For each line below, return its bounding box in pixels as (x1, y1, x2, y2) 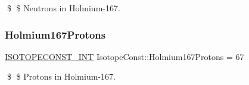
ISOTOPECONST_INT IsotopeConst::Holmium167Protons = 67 (5, 50, 244, 62)
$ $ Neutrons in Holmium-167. (7, 2, 120, 14)
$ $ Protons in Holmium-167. (7, 70, 116, 83)
